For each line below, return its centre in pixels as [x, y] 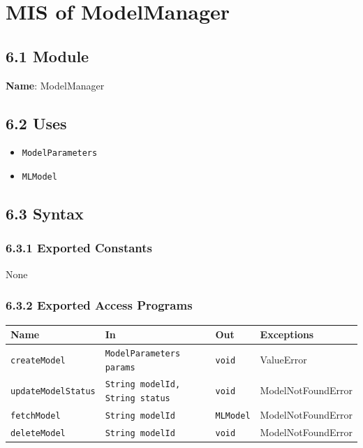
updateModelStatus [53, 392]
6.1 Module [47, 56]
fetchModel [36, 416]
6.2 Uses [36, 123]
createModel [38, 360]
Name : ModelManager [55, 85]
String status [138, 399]
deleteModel [38, 433]
